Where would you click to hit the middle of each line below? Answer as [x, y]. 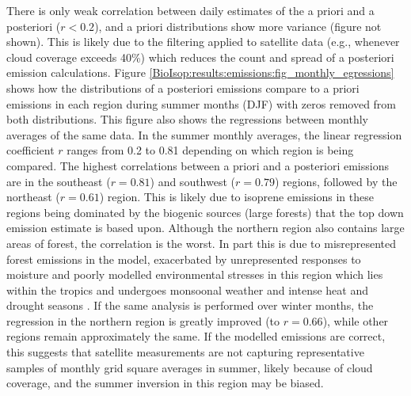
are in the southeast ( [59, 181]
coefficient [30, 150]
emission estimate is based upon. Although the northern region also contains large [205, 228]
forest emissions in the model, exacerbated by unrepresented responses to [184, 259]
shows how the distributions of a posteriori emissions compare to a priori [183, 88]
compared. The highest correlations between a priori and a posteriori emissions [198, 165]
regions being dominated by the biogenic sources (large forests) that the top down [205, 212]
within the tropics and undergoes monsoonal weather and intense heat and [188, 289]
